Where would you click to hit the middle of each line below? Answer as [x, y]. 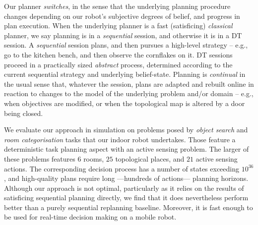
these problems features [40, 158]
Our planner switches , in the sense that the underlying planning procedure [117, 6]
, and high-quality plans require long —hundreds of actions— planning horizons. [126, 178]
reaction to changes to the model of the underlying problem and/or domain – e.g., [129, 93]
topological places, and [150, 158]
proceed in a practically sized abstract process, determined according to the [118, 64]
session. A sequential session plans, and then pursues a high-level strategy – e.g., [126, 45]
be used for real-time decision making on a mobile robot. [90, 217]
